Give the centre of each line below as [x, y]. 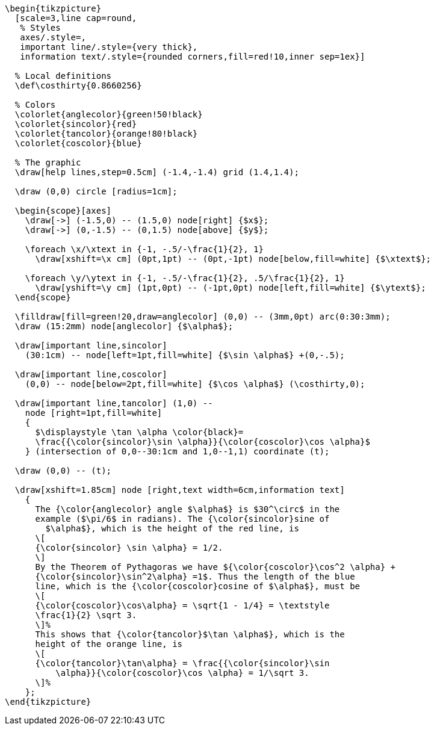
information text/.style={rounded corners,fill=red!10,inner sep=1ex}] [193, 57]
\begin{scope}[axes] [63, 211]
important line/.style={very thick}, [109, 47]
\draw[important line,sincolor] [91, 345]
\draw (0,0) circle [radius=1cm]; [96, 191]
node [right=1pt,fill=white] [94, 413]
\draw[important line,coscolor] [91, 374]
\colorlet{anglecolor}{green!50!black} [109, 114]
